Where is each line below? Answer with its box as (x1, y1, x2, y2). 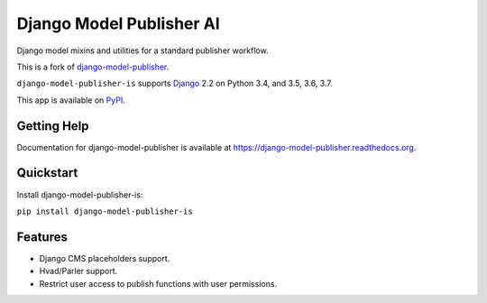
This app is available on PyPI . (16, 95, 125, 106)
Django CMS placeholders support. (39, 252, 170, 263)
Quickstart (16, 165, 78, 180)
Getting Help (16, 118, 89, 133)
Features (16, 229, 68, 244)
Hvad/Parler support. (39, 266, 118, 277)
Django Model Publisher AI (16, 14, 220, 33)
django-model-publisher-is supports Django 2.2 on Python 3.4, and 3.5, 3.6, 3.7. (16, 78, 333, 89)
